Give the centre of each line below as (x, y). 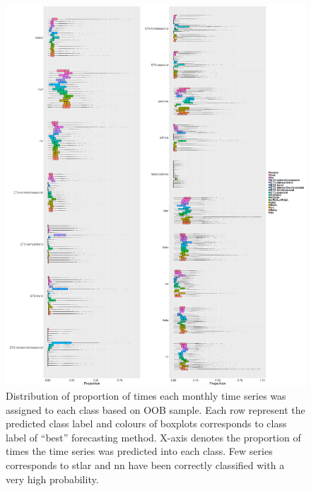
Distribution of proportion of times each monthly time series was (146, 395)
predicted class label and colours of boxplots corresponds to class (146, 423)
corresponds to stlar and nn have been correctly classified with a (145, 464)
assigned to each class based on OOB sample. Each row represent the (155, 409)
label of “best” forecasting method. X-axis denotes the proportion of (153, 437)
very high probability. (52, 479)
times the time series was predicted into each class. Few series (139, 451)
